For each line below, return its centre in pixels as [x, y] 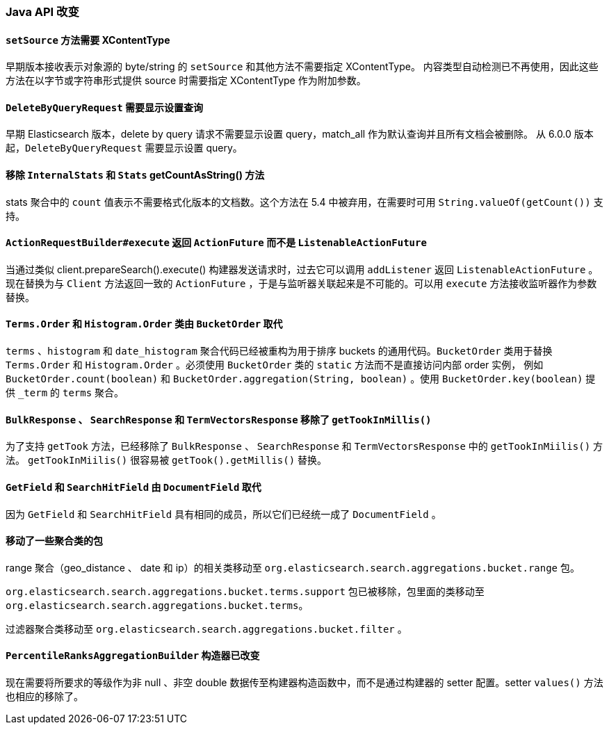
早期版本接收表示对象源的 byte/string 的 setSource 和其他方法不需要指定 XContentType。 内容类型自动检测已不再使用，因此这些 [302, 67]
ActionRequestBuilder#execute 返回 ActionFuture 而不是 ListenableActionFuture [216, 243]
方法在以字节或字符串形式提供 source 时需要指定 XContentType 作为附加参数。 [186, 81]
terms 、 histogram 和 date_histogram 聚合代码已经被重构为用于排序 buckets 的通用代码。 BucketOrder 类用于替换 [279, 351]
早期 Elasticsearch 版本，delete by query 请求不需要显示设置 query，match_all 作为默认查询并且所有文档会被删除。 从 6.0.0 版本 [300, 134]
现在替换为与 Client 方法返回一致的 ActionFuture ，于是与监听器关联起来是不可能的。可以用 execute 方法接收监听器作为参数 [301, 283]
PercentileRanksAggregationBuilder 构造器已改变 [133, 656]
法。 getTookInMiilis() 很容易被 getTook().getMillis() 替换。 [167, 460]
